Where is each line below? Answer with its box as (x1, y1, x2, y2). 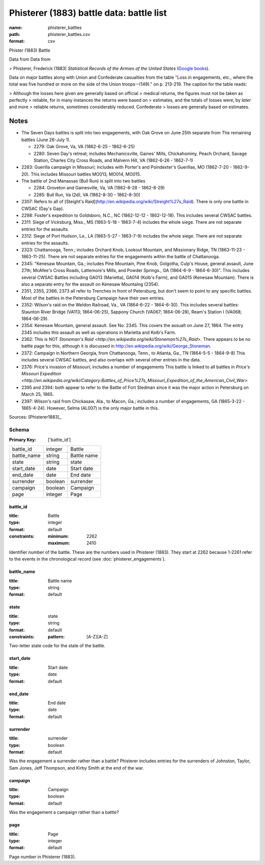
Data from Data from (9, 57, 51, 62)
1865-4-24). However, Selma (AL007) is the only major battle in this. (21, 405, 159, 411)
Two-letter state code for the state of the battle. (9, 643, 106, 649)
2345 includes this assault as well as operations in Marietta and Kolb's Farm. (21, 329, 176, 335)
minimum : (48, 534, 69, 539)
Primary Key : (9, 437, 36, 443)
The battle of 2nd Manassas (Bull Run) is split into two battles (21, 178, 146, 184)
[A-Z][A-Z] (86, 633, 108, 639)
